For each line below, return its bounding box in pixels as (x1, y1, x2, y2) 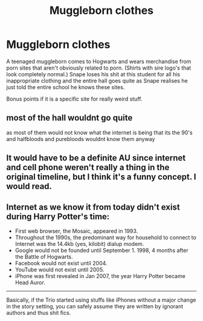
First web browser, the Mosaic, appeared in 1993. (14, 227, 138, 234)
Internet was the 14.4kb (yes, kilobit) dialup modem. (14, 240, 144, 247)
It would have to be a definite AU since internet (6, 153, 186, 164)
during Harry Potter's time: (6, 211, 110, 222)
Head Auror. (14, 279, 45, 286)
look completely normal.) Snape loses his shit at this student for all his (6, 70, 180, 78)
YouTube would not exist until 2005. (14, 266, 105, 273)
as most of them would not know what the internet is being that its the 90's (6, 128, 193, 136)
